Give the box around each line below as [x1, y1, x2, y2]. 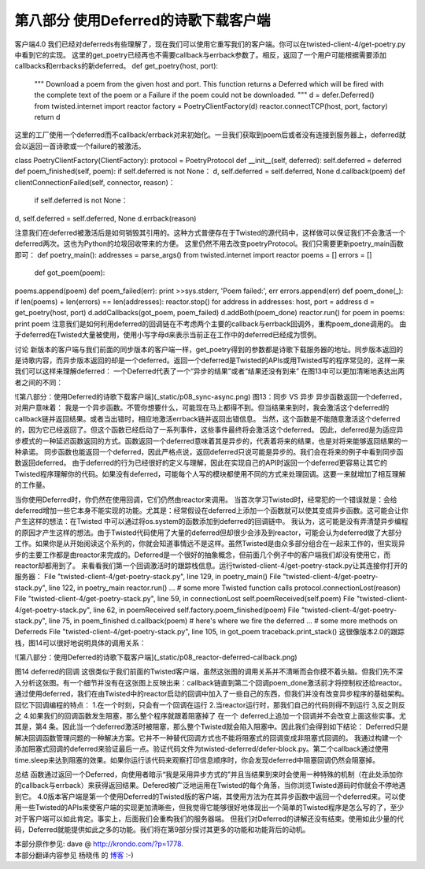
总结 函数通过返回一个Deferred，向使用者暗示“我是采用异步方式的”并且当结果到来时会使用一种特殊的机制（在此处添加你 [14, 769, 403, 779]
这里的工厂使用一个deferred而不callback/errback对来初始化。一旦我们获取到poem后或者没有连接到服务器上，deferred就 [14, 130, 406, 139]
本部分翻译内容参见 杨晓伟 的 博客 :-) [14, 850, 134, 860]
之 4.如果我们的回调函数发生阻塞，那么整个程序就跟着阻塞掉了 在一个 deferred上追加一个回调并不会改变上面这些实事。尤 [14, 711, 407, 721]
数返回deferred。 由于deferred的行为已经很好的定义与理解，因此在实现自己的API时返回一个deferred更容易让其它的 [14, 458, 388, 468]
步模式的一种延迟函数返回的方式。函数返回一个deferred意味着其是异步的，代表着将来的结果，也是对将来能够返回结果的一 [14, 436, 408, 445]
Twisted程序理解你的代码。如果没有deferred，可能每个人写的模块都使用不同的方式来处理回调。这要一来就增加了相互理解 [14, 469, 406, 478]
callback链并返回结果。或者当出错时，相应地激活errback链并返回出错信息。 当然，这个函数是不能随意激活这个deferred [14, 414, 401, 423]
